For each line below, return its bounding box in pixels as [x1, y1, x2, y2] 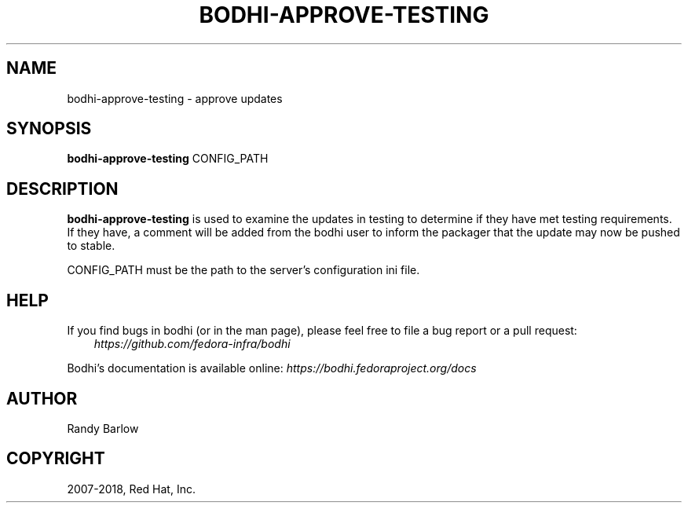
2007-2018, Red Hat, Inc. [67, 482, 196, 496]
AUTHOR [6, 388, 78, 408]
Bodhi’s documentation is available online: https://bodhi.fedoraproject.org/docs [67, 361, 477, 375]
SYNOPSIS [6, 119, 92, 139]
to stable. [67, 239, 115, 253]
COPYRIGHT [6, 449, 105, 469]
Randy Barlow [67, 421, 139, 435]
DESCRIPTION [6, 178, 119, 199]
